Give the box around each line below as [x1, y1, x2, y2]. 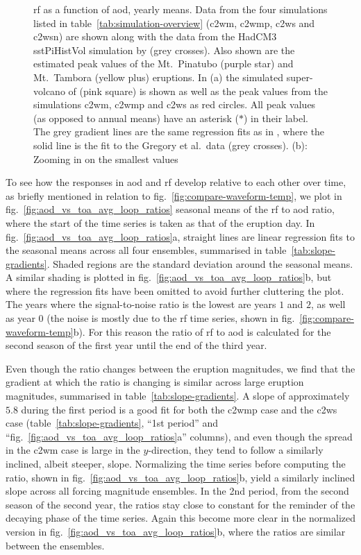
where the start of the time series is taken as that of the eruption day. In [6, 215, 315, 230]
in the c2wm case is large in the [6, 443, 140, 457]
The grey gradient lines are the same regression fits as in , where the [33, 124, 325, 139]
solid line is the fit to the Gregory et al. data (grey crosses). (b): [33, 137, 308, 152]
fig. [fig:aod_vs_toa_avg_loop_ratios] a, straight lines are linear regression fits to [6, 229, 355, 244]
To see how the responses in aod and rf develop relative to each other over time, [6, 175, 346, 189]
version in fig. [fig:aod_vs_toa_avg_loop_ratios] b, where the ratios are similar [6, 524, 346, 538]
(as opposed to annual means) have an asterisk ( [33, 110, 239, 125]
